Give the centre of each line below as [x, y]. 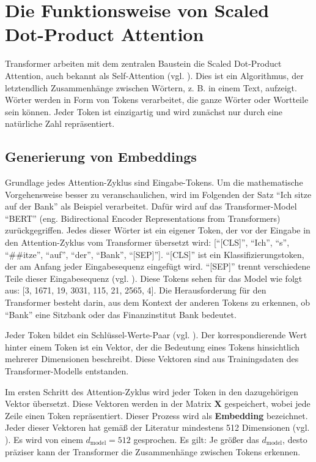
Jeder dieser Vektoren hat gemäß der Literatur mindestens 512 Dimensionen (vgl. [157, 427]
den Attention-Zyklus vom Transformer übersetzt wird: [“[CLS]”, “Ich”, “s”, [147, 242]
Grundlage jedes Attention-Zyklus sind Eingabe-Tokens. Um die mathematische [154, 182]
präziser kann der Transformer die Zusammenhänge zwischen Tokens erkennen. [153, 451]
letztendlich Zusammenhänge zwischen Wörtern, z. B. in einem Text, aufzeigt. [151, 87]
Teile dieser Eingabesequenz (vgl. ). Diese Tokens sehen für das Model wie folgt [154, 278]
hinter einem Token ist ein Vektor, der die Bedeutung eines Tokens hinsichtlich [152, 346]
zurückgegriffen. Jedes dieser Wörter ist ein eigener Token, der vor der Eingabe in [158, 230]
